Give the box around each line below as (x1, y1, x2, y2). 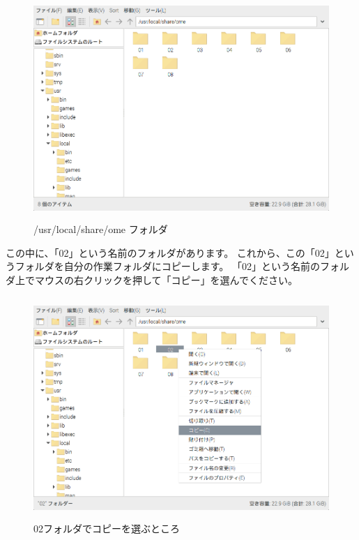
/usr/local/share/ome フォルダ (33, 221, 168, 236)
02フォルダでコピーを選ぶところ (33, 521, 180, 536)
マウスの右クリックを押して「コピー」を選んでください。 (34, 272, 298, 287)
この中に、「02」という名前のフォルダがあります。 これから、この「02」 (6, 245, 335, 260)
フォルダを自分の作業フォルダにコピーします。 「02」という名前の (15, 259, 320, 273)
